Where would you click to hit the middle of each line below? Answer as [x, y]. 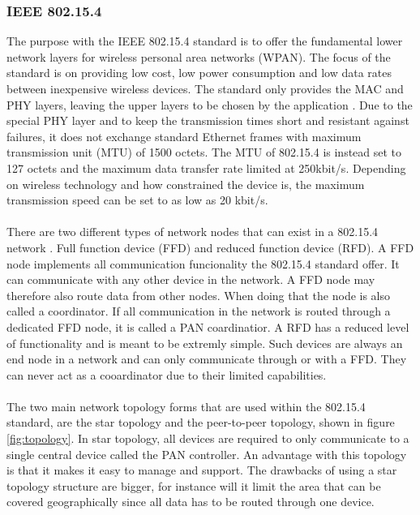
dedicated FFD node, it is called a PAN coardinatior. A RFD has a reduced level [208, 326]
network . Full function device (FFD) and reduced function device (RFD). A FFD [210, 247]
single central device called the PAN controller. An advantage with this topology [207, 454]
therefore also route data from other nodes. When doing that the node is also [199, 295]
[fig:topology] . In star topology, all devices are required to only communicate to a [208, 438]
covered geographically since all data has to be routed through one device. [191, 502]
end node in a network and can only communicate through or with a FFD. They [207, 359]
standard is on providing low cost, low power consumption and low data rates [199, 73]
